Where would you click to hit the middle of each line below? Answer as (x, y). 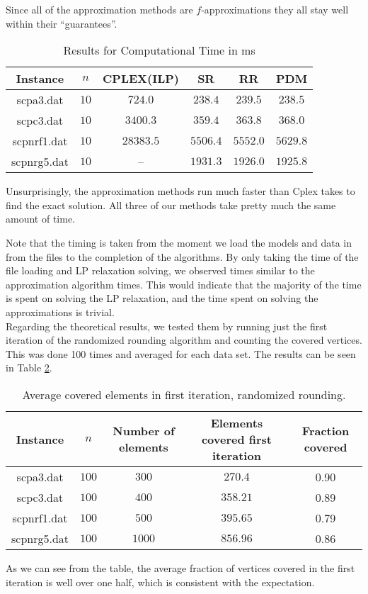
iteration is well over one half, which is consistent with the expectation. (160, 582)
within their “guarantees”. (62, 23)
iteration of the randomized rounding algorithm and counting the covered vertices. (184, 340)
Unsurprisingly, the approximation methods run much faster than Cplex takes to (180, 191)
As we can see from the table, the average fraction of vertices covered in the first (180, 567)
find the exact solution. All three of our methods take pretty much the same (171, 204)
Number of (144, 431)
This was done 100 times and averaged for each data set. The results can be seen (181, 353)
